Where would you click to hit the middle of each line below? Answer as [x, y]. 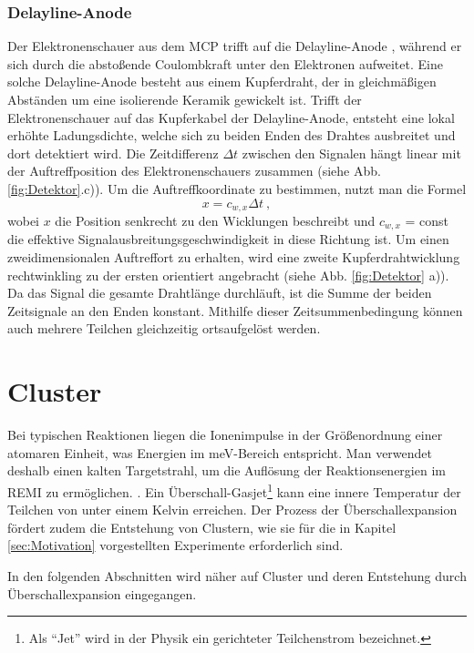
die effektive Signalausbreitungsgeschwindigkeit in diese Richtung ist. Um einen [228, 239]
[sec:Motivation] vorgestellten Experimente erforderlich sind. [175, 545]
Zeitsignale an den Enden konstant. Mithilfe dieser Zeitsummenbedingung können [235, 310]
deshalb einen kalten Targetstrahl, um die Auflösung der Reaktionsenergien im [227, 470]
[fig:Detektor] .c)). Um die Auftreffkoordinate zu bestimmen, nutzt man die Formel [237, 188]
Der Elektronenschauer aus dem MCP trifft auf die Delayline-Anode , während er [235, 46]
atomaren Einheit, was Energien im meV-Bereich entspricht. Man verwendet [220, 452]
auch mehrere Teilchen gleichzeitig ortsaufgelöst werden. [164, 328]
